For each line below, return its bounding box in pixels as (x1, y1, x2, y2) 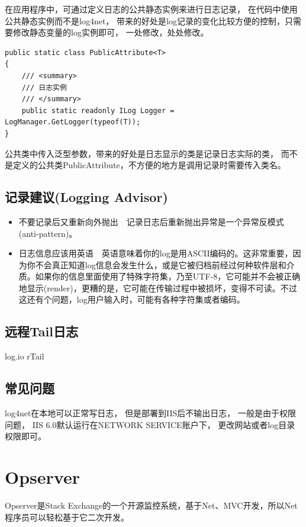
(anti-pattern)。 (18, 227, 78, 239)
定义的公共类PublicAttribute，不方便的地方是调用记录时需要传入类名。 (12, 159, 286, 171)
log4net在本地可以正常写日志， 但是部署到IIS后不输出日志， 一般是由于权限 (5, 407, 296, 419)
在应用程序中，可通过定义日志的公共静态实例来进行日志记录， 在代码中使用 (5, 3, 298, 15)
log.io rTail (5, 350, 44, 362)
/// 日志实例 (21, 83, 67, 92)
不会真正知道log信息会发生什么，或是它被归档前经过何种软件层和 (35, 258, 286, 271)
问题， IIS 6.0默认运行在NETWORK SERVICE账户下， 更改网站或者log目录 (5, 418, 295, 430)
